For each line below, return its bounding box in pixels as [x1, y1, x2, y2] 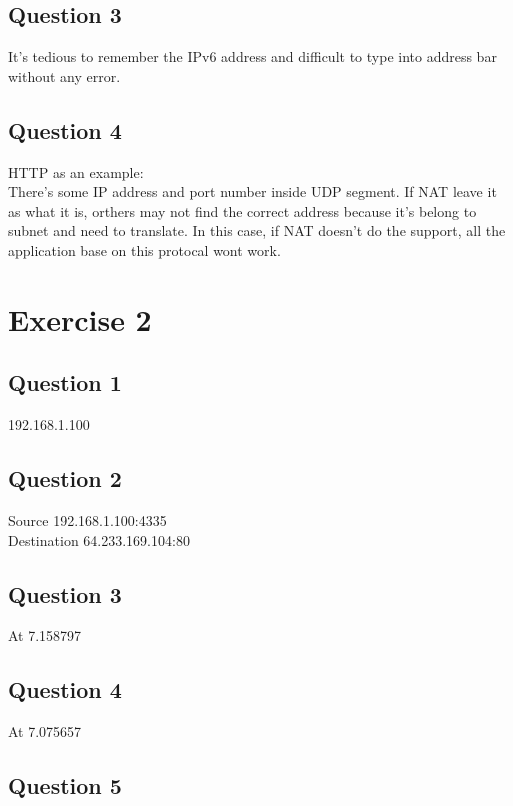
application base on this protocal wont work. [8, 239, 281, 260]
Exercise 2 [8, 298, 152, 339]
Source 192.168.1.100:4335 [8, 509, 167, 530]
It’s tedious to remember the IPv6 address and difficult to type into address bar [8, 46, 497, 67]
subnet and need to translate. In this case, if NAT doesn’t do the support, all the [8, 220, 506, 241]
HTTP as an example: [8, 161, 144, 182]
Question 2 [8, 463, 122, 494]
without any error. [8, 65, 121, 86]
